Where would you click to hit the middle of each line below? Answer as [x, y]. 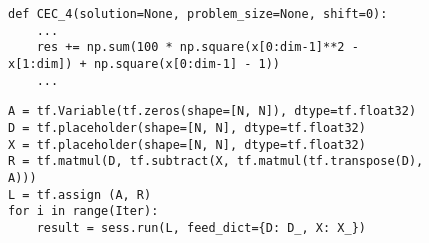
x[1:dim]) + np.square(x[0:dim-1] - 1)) [144, 63]
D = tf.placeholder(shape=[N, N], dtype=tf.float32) [187, 127]
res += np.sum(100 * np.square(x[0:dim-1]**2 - [197, 47]
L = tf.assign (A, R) [80, 194]
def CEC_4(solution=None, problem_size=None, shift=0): [198, 14]
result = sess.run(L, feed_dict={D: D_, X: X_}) [201, 227]
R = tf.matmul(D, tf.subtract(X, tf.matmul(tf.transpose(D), [216, 161]
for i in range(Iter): [83, 211]
